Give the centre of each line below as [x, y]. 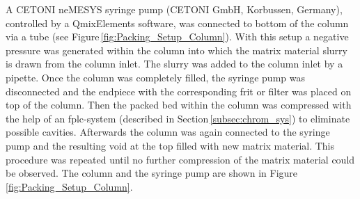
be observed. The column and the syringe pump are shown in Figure [152, 173]
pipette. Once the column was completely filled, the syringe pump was [155, 77]
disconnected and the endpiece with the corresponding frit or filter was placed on [179, 91]
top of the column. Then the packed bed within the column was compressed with [179, 105]
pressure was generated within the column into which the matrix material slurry [177, 50]
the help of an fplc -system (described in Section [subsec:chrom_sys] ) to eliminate [178, 118]
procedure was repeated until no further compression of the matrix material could [180, 159]
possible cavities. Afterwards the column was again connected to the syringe [168, 132]
